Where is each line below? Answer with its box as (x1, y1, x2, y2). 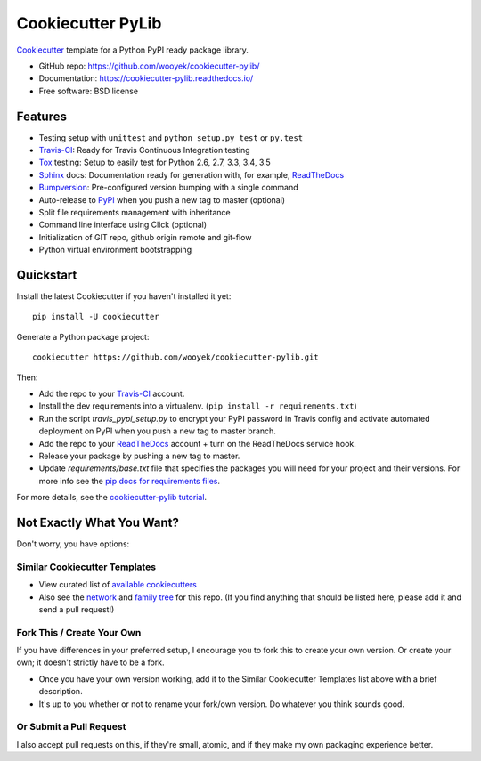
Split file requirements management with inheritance (38, 206, 231, 217)
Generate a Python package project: (16, 331, 150, 342)
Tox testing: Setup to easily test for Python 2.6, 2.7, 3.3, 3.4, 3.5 (38, 157, 271, 168)
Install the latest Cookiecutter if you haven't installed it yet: (16, 291, 232, 302)
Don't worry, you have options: (16, 538, 130, 549)
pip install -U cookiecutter (32, 312, 159, 322)
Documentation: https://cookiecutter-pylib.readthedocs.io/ (38, 73, 254, 84)
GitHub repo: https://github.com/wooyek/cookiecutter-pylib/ (38, 61, 260, 71)
